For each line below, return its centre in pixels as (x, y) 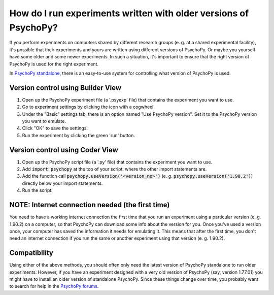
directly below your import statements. (62, 183)
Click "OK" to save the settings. (55, 128)
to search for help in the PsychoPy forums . (54, 286)
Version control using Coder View (64, 150)
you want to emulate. (44, 121)
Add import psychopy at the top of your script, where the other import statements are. (114, 169)
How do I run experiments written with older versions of (129, 13)
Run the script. (37, 190)
